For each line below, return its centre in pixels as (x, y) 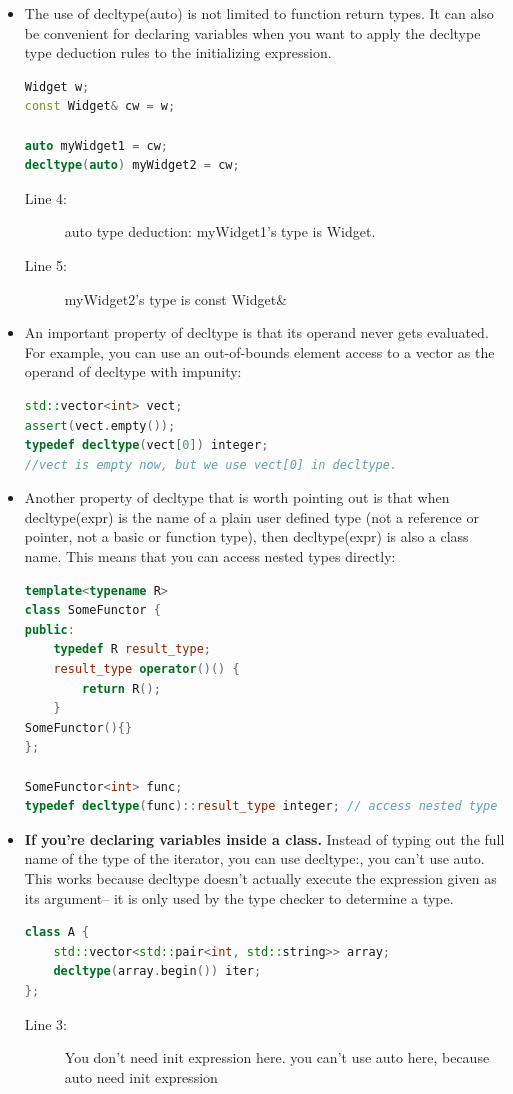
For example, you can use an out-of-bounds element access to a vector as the (259, 351)
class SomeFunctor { (92, 610)
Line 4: (45, 197)
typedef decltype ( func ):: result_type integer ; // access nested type (261, 806)
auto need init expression (141, 1076)
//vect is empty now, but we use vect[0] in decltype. (211, 464)
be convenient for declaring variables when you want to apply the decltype (252, 32)
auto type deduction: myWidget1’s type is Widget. (220, 231)
